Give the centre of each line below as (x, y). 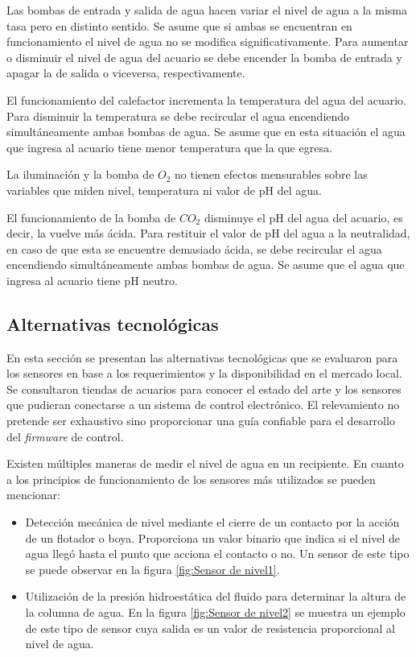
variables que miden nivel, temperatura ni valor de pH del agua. (164, 190)
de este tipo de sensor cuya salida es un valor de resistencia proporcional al (210, 628)
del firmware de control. (65, 436)
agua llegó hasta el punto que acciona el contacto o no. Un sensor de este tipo (217, 554)
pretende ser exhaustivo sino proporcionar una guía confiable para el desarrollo (201, 421)
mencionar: (33, 495)
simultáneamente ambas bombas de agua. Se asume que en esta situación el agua (206, 132)
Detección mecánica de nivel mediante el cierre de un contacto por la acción (212, 522)
